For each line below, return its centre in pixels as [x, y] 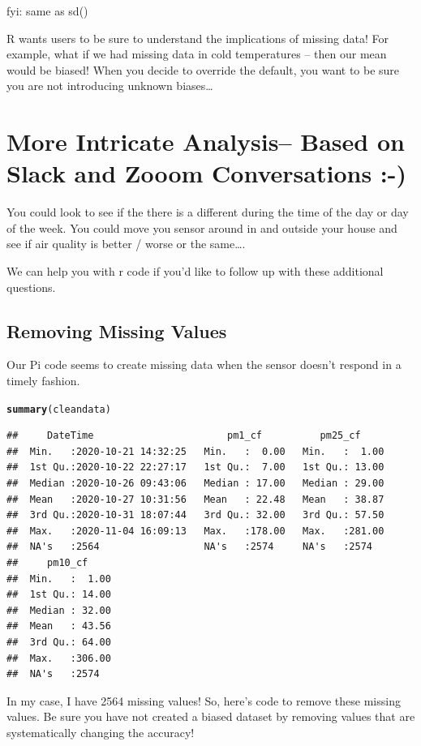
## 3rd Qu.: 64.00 [59, 643]
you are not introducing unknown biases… [110, 86]
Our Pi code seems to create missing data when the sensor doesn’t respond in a [204, 364]
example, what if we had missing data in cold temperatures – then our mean [197, 54]
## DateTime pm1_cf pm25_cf [184, 436]
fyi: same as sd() [47, 11]
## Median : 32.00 [59, 610]
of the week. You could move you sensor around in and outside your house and [202, 227]
